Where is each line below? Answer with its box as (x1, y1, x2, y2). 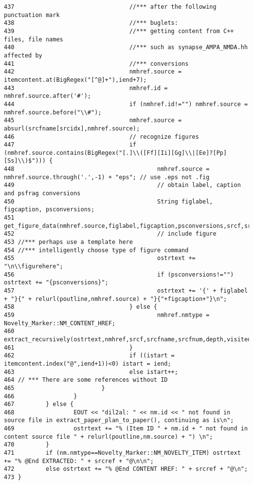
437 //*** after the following (4, 3, 217, 10)
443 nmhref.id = (4, 84, 168, 92)
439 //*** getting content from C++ (4, 27, 234, 35)
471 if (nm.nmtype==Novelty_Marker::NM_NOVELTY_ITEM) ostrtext (4, 449, 241, 457)
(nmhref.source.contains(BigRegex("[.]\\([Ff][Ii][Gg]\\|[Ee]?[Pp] (4, 149, 227, 156)
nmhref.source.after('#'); (4, 93, 91, 100)
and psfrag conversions (4, 190, 81, 197)
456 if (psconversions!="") (4, 271, 234, 278)
